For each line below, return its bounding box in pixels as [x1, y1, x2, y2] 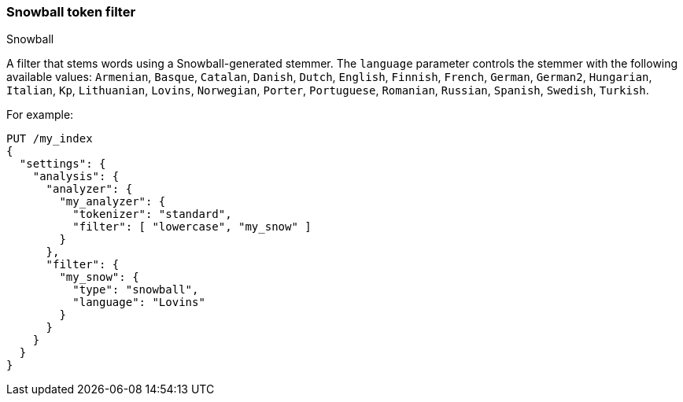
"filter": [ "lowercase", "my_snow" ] [72, 220, 312, 234]
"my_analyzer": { [59, 195, 166, 208]
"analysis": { [32, 170, 120, 183]
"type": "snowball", [72, 283, 199, 297]
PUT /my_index [6, 132, 93, 146]
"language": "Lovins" [72, 296, 205, 309]
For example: [6, 108, 74, 122]
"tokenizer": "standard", [72, 208, 232, 221]
